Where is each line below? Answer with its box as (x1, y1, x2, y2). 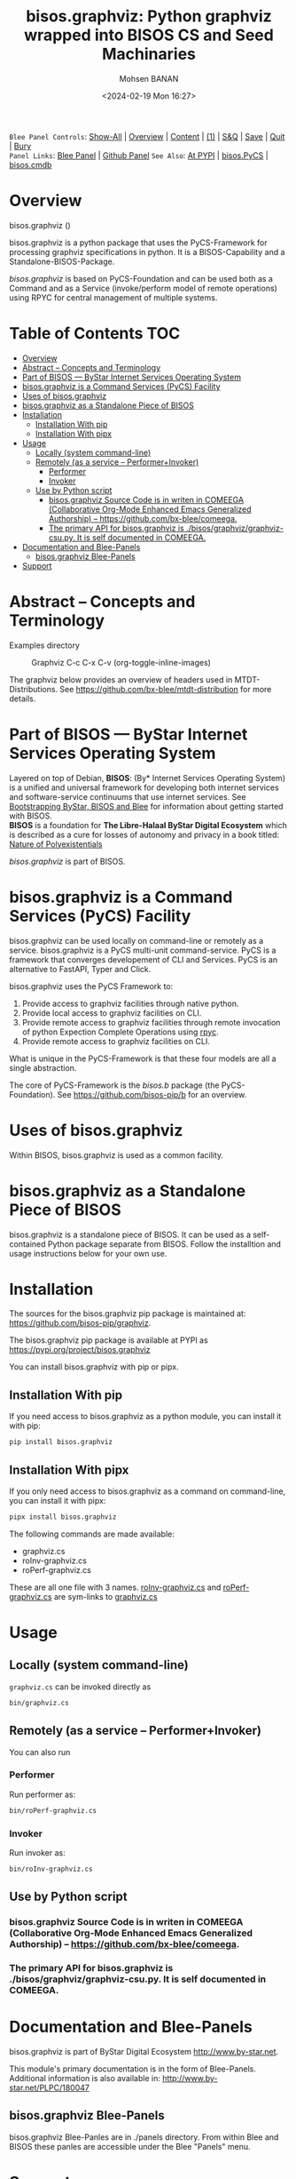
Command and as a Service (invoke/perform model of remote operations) (9, 283, 277, 293)
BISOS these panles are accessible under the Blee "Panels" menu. (9, 2141, 251, 2151)
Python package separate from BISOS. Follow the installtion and (47, 1238, 282, 1249)
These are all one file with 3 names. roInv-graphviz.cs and (9, 1582, 222, 1592)
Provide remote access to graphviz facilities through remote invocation (21, 1017, 281, 1027)
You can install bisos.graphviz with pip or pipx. (9, 1361, 179, 1372)
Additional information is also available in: (9, 2073, 161, 2084)
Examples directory (9, 640, 80, 651)
